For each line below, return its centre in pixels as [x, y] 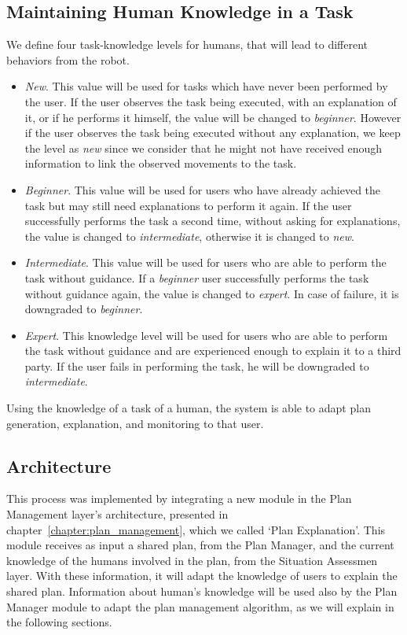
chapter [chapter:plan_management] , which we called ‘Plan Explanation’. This [196, 529]
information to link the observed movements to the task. [161, 163]
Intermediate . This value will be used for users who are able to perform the [205, 262]
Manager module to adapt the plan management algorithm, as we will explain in [200, 606]
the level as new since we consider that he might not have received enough [203, 148]
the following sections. [59, 622]
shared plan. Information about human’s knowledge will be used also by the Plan [202, 591]
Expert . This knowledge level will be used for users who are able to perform [206, 335]
